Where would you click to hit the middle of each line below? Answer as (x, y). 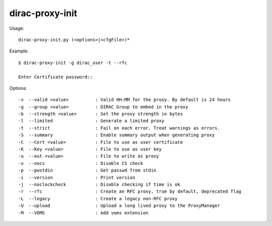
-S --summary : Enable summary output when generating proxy (117, 135)
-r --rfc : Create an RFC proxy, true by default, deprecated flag (130, 191)
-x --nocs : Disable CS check (81, 163)
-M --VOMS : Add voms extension (83, 213)
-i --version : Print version (77, 177)
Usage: (17, 28)
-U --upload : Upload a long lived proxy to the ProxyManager (119, 206)
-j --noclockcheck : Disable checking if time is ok (99, 184)
